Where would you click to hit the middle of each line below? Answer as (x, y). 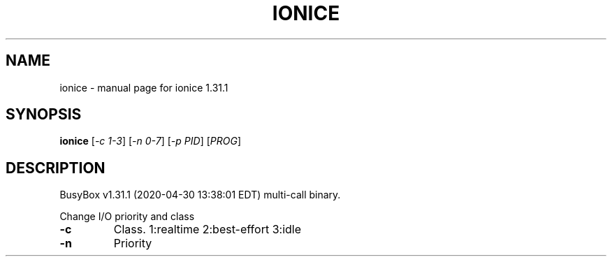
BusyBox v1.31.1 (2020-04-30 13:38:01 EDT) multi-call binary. (200, 195)
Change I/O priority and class (127, 217)
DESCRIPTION (56, 168)
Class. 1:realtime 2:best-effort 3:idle (207, 230)
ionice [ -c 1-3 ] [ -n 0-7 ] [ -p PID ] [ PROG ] (150, 141)
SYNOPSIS (44, 115)
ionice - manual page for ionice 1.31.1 (144, 87)
